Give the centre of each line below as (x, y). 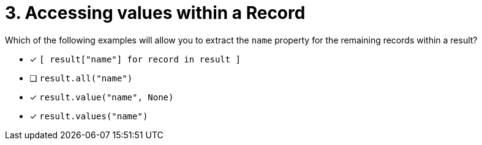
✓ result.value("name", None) (102, 97)
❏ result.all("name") (81, 78)
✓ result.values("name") (89, 116)
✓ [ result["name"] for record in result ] (135, 59)
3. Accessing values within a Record (155, 13)
